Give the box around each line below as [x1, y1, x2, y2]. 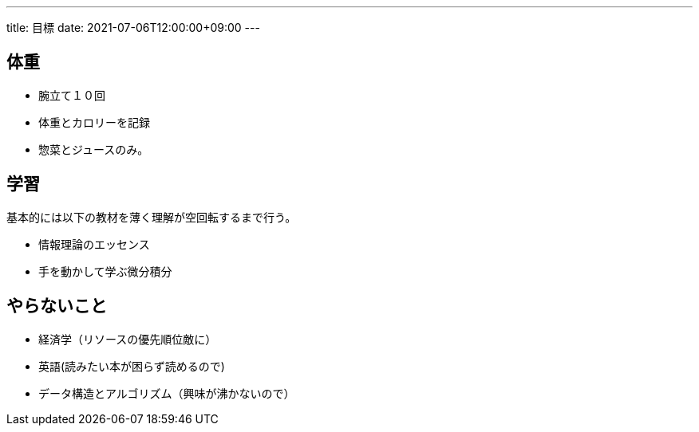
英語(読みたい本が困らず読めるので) [38, 359, 225, 373]
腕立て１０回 [38, 88, 105, 102]
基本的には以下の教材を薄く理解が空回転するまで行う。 [6, 210, 297, 224]
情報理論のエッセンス [38, 237, 150, 251]
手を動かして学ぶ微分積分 [38, 264, 172, 278]
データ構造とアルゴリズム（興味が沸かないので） [38, 386, 295, 400]
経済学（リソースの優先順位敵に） [38, 332, 217, 346]
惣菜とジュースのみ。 [38, 142, 149, 156]
